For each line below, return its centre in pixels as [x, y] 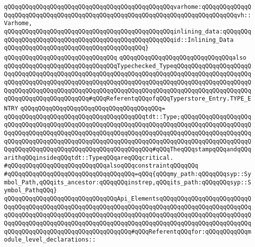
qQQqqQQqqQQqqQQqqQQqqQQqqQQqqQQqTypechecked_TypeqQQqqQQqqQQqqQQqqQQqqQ [128, 66]
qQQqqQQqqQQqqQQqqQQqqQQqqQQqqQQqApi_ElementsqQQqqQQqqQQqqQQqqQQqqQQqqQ [128, 199]
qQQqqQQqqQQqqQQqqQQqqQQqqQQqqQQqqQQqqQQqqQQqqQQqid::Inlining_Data [119, 40]
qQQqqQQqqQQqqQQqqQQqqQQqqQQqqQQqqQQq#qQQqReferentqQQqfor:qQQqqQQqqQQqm [128, 231]
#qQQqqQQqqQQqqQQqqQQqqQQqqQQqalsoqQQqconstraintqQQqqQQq [101, 166]
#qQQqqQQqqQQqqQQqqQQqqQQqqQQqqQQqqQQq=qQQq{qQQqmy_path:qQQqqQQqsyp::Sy [128, 174]
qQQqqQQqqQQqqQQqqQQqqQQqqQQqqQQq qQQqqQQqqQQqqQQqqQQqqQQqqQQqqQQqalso [125, 57]
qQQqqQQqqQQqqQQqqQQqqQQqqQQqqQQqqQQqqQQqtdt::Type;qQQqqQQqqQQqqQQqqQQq [128, 117]
